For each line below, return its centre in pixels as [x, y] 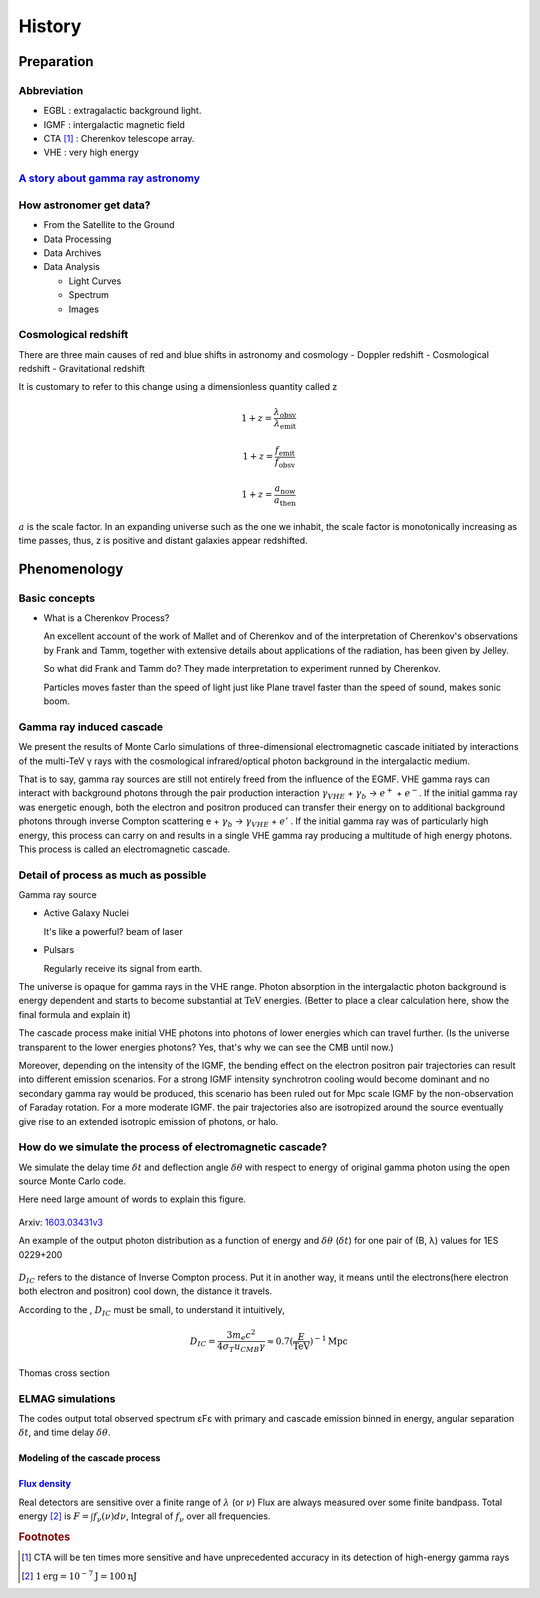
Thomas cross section [64, 1372]
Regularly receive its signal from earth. [123, 968]
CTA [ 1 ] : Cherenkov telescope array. [119, 139]
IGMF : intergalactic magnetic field [114, 124]
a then [285, 501]
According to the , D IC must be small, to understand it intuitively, [151, 1310]
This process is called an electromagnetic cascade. [124, 849]
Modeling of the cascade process [89, 1458]
